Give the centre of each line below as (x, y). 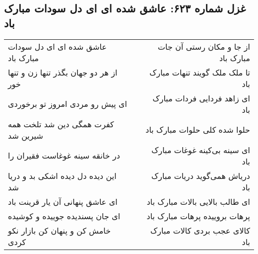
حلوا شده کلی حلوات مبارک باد (198, 130)
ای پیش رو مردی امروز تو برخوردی (67, 104)
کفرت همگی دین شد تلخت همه (61, 124)
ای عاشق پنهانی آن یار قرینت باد (63, 201)
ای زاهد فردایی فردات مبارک (201, 98)
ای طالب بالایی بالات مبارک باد (198, 201)
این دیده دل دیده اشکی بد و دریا (62, 175)
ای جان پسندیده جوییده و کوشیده (64, 216)
